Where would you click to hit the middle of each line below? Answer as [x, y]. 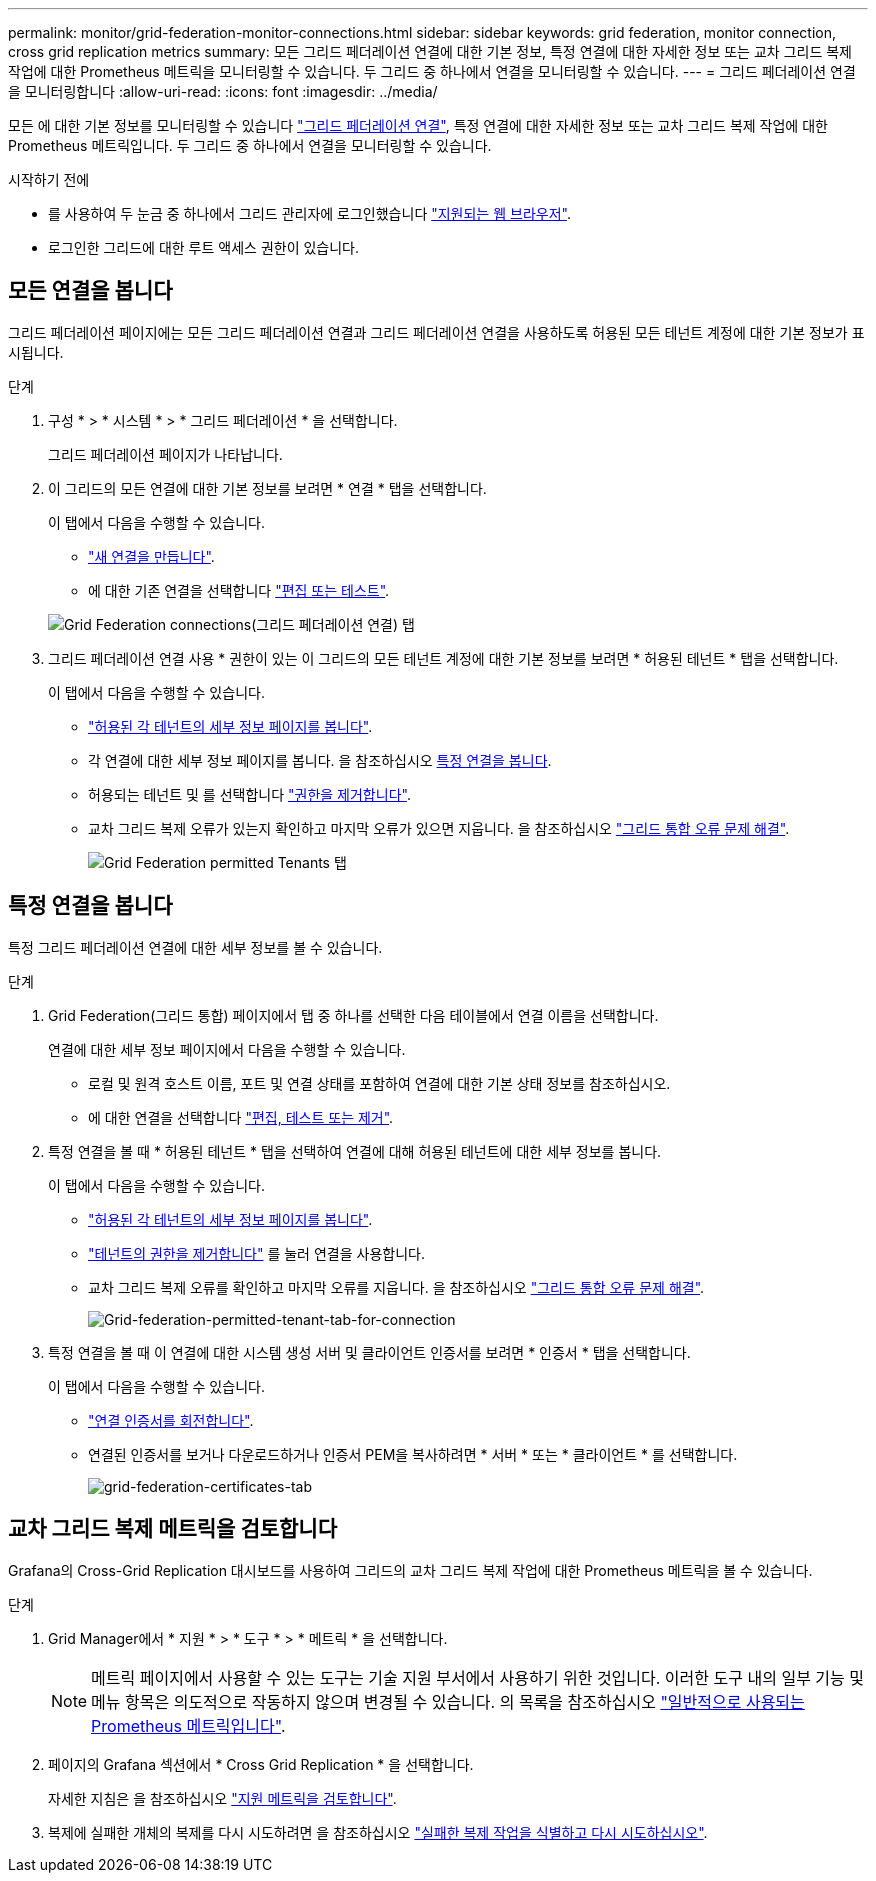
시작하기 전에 [49, 179]
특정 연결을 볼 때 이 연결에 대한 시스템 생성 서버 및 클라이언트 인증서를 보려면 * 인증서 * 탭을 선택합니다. [369, 1352]
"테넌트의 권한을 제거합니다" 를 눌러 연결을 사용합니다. [256, 1253]
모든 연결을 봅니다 [90, 291]
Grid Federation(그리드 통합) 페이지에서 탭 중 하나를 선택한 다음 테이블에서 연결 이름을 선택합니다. [353, 1015]
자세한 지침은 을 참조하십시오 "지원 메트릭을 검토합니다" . [222, 1798]
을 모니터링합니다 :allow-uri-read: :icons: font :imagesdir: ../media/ [223, 91]
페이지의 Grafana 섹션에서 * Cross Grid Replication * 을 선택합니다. [261, 1764]
